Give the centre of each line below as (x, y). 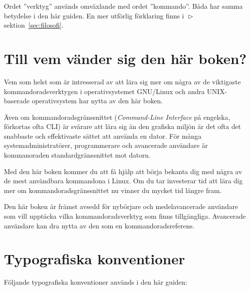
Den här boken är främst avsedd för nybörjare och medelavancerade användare (121, 206)
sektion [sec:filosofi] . (34, 25)
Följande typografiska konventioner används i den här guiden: (96, 282)
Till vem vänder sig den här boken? (125, 58)
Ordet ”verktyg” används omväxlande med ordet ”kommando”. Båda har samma (124, 6)
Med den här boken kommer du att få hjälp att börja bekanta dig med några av (123, 171)
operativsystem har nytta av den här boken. (97, 101)
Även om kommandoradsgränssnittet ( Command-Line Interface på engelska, (117, 117)
